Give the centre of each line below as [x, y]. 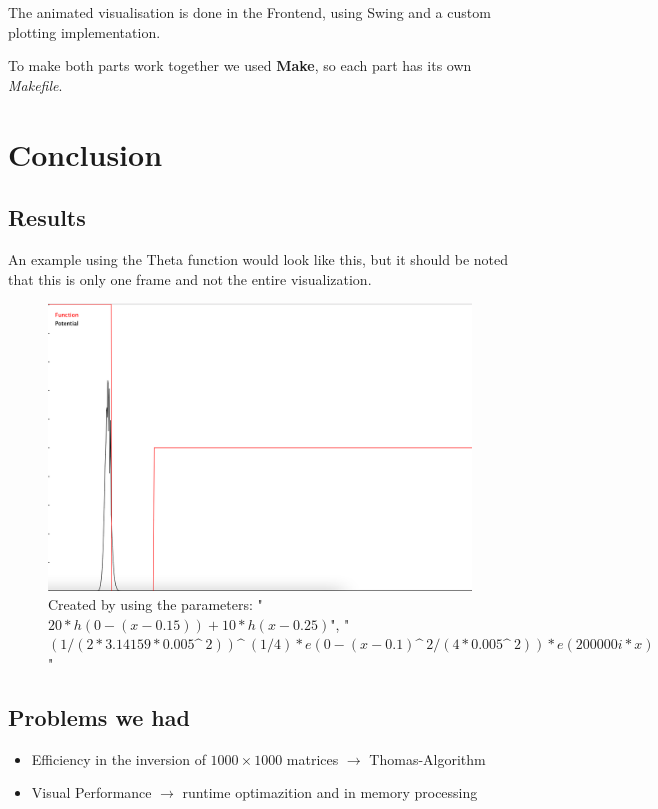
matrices [312, 758]
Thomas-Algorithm [427, 758]
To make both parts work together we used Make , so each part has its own [240, 65]
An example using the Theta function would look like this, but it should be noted [258, 258]
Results [47, 217]
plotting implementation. [84, 31]
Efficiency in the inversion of [118, 758]
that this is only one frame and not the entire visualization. [190, 278]
